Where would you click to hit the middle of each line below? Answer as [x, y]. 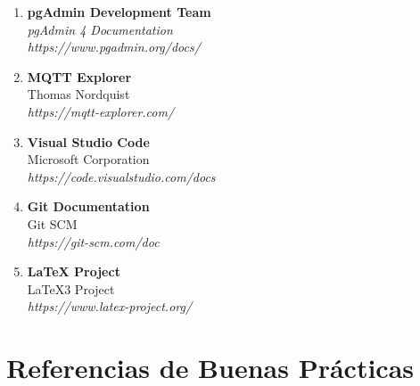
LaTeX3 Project [71, 288]
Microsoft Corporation [88, 159]
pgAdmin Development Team [119, 12]
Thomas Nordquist [78, 94]
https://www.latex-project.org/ [110, 306]
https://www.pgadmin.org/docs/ [114, 47]
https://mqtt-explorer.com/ [101, 111]
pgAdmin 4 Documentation [100, 29]
